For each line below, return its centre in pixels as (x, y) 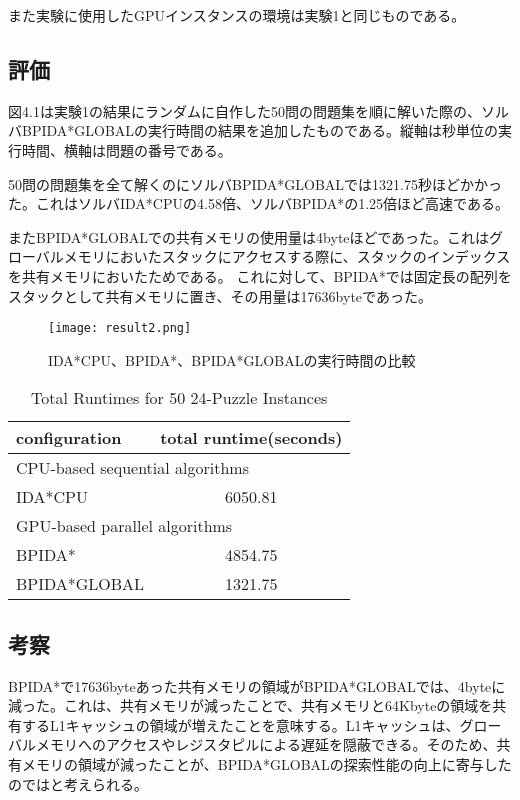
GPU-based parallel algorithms (124, 526)
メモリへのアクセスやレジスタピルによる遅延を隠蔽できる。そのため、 (266, 744)
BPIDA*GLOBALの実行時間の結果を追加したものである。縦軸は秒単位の (259, 130)
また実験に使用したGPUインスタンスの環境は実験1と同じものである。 (237, 15)
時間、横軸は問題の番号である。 (126, 149)
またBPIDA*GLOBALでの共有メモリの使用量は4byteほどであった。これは (249, 236)
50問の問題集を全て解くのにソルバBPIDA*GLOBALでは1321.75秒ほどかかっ (255, 183)
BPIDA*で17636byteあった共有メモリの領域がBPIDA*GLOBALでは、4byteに (257, 685)
